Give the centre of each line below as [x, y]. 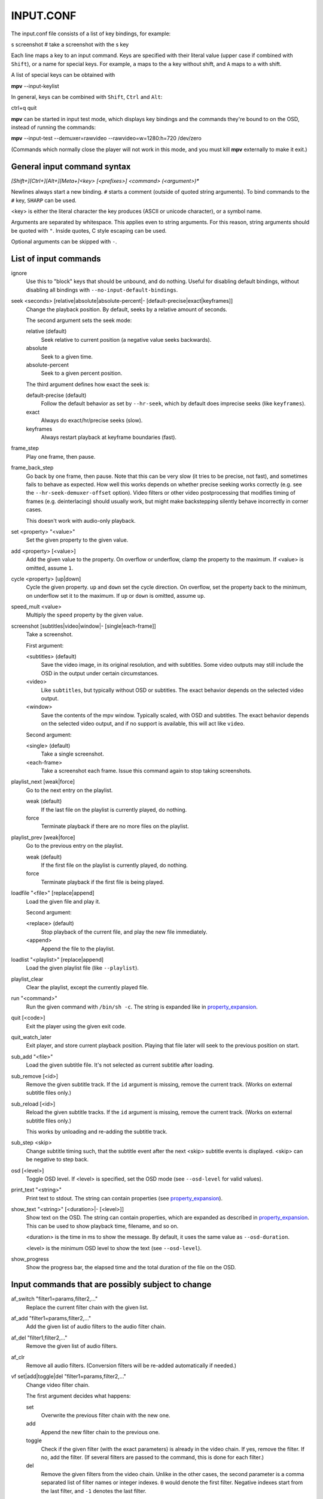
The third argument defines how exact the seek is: [88, 384]
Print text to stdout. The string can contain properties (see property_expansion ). [124, 1198]
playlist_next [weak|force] [43, 782]
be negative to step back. [57, 1160]
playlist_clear [27, 979]
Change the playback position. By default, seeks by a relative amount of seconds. [127, 309]
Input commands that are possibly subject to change [111, 1285]
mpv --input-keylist [35, 86]
